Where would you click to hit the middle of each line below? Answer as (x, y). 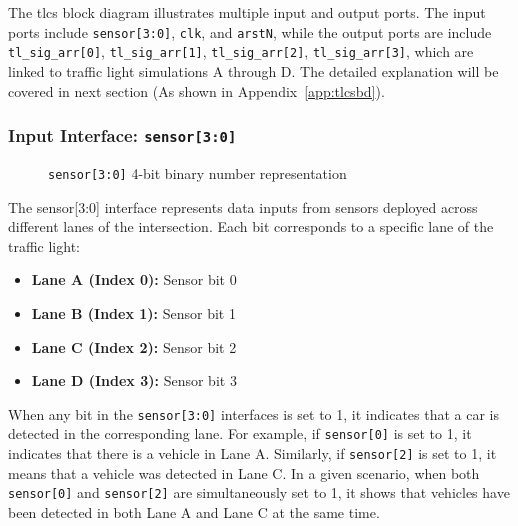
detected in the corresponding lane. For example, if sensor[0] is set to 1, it (240, 433)
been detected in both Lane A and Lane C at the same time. (194, 511)
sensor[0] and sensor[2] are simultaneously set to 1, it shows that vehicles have (259, 492)
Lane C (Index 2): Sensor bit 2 (134, 346)
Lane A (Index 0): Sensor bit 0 (134, 279)
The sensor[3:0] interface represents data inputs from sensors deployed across (243, 206)
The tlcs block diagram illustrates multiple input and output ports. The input (247, 12)
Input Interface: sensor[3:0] (122, 135)
